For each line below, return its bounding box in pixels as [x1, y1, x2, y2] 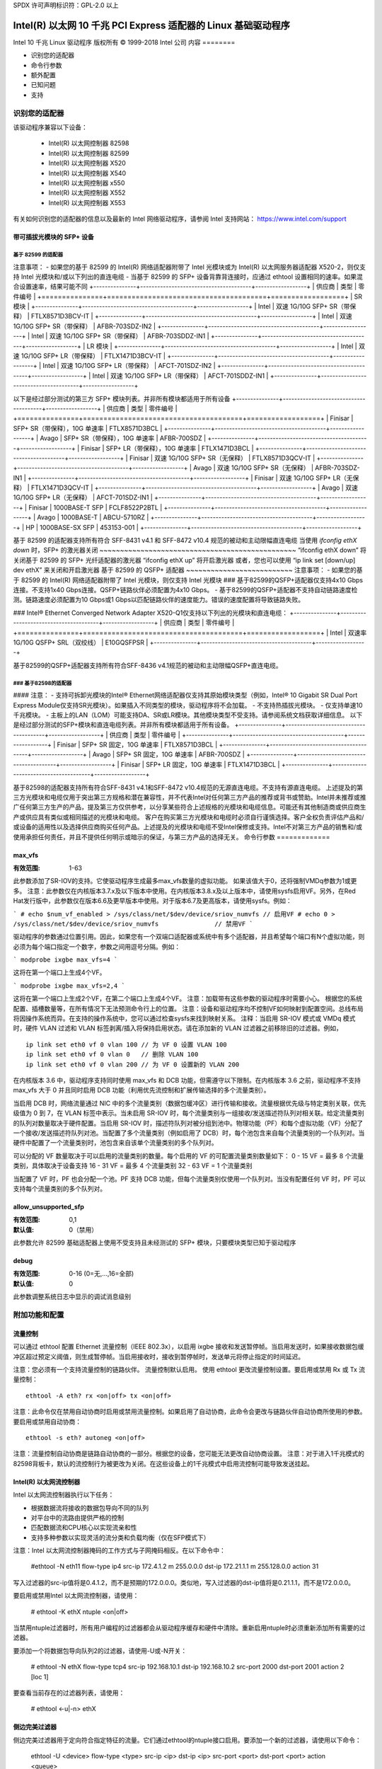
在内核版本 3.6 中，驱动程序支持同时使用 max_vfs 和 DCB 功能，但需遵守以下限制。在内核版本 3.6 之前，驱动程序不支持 [13, 1076, 361, 1084]
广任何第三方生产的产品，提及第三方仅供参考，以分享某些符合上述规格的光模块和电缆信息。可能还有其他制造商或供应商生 [13, 803, 366, 812]
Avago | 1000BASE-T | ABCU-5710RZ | [36, 513, 149, 522]
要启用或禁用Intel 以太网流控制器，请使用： [13, 1591, 139, 1600]
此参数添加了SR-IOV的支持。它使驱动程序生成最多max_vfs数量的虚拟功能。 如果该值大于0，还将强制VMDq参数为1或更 [13, 877, 357, 885]
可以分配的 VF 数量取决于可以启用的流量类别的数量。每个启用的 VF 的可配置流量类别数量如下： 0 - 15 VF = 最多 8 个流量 [13, 1151, 364, 1160]
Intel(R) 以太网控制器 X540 [48, 168, 127, 177]
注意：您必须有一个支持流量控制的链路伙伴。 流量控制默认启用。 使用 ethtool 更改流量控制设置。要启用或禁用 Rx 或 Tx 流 [13, 1365, 366, 1373]
